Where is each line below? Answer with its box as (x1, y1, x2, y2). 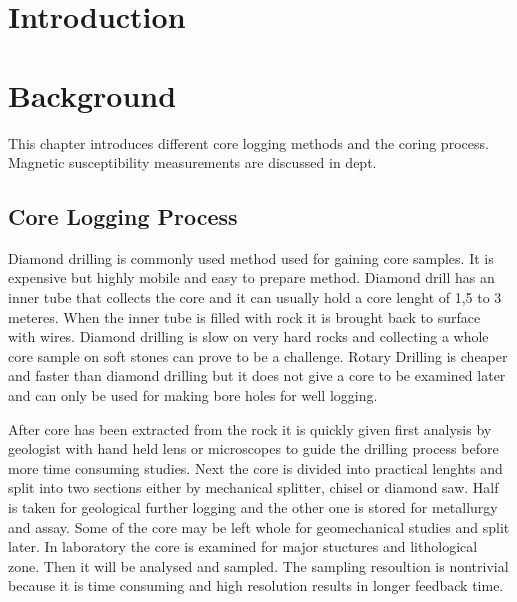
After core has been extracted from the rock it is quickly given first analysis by (8, 418, 492, 439)
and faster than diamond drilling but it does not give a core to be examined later (8, 365, 506, 386)
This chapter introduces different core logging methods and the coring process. (8, 132, 489, 153)
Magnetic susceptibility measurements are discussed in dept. (8, 152, 377, 173)
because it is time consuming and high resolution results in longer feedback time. (8, 575, 504, 596)
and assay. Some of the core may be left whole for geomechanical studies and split (8, 516, 510, 537)
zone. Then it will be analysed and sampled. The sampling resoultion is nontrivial (8, 555, 509, 576)
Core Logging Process (8, 201, 238, 232)
